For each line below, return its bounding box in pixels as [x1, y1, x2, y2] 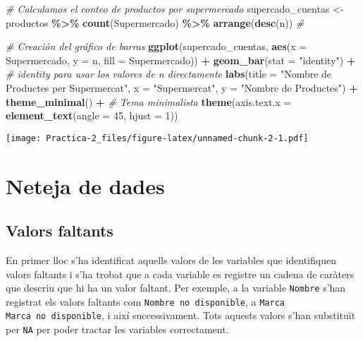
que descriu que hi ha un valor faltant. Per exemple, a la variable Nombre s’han [6, 280, 346, 295]
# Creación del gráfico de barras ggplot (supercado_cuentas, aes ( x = [6, 39, 307, 54]
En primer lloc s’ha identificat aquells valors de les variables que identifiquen [6, 252, 336, 267]
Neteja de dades [6, 171, 165, 200]
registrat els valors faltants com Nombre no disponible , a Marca [6, 294, 285, 309]
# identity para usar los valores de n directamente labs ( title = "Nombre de [6, 66, 332, 81]
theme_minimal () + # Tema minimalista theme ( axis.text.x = [6, 94, 292, 109]
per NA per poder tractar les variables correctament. [6, 322, 229, 337]
